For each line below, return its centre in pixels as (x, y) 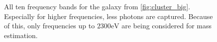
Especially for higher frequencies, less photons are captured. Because (108, 16)
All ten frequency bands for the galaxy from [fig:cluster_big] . (97, 6)
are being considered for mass (167, 26)
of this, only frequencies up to (50, 26)
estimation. (21, 35)
